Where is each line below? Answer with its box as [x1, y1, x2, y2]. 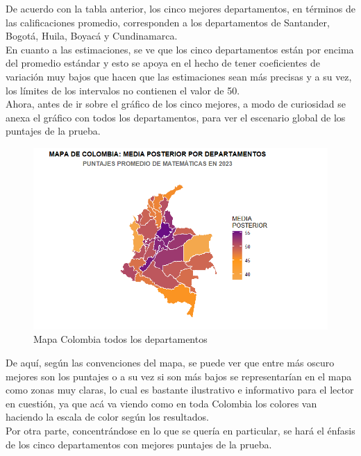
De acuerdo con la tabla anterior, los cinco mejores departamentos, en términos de [6, 1, 355, 15]
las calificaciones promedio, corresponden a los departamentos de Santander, [6, 15, 330, 29]
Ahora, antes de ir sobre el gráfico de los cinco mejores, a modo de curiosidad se [6, 96, 346, 111]
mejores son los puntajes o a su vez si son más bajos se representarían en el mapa [6, 369, 352, 383]
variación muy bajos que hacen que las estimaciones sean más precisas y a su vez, [6, 69, 352, 83]
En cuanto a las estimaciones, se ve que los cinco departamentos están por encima [6, 42, 354, 56]
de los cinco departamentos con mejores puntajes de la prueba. [6, 437, 272, 451]
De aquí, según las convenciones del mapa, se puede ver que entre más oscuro [6, 355, 335, 369]
